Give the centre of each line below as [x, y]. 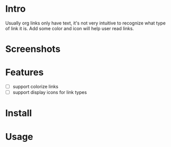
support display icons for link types [50, 92]
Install [19, 113]
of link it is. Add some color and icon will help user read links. [70, 28]
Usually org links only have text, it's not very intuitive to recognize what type [86, 23]
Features [25, 72]
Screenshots [33, 49]
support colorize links [35, 87]
